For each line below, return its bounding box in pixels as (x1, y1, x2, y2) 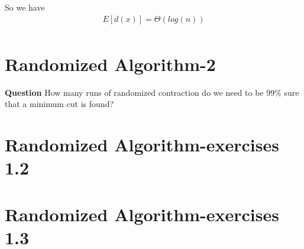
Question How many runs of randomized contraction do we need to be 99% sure (5, 86, 299, 98)
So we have (5, 1, 45, 13)
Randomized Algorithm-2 (5, 51, 216, 76)
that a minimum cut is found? (5, 98, 114, 110)
